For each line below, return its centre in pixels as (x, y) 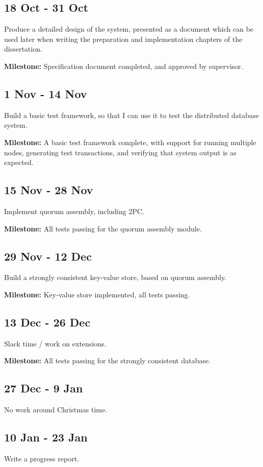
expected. (19, 162)
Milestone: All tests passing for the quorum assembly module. (103, 228)
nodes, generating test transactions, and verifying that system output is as (120, 152)
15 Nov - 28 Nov (49, 190)
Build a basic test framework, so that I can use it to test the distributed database (131, 115)
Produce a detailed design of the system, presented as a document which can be (129, 29)
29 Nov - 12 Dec (48, 256)
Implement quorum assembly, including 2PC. (74, 211)
